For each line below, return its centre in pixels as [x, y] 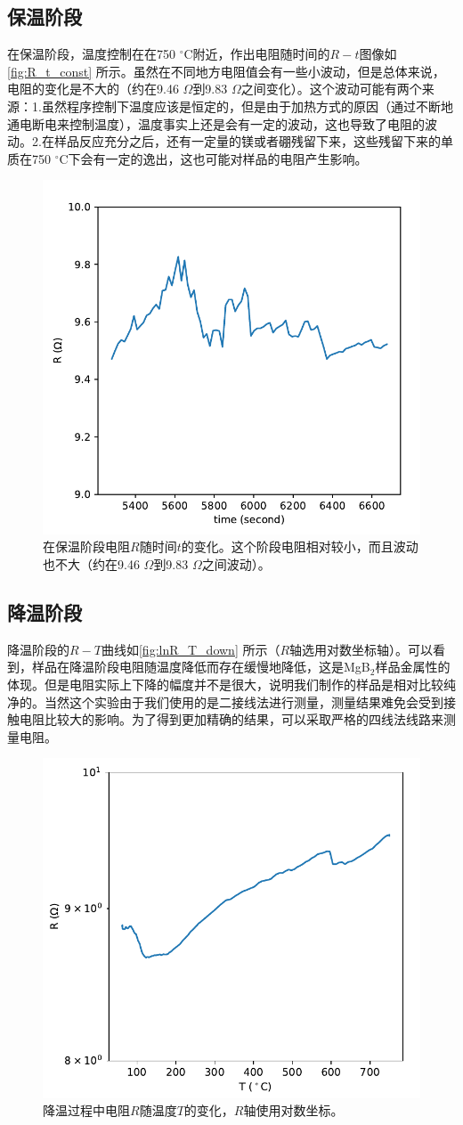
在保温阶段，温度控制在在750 [91, 54]
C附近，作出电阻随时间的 [257, 54]
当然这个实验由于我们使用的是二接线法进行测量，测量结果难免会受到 [244, 701]
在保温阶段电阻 [86, 546]
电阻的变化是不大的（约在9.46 [93, 89]
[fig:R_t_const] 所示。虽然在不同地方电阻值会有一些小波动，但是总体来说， [226, 71]
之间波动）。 [236, 563]
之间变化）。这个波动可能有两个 [331, 89]
